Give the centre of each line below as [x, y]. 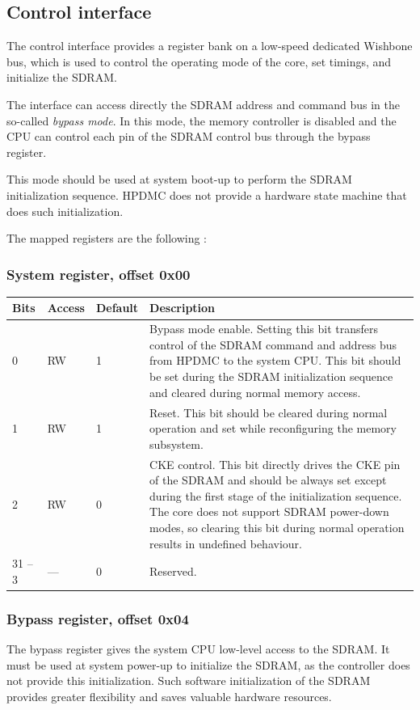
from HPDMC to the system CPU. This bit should [275, 360]
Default [117, 308]
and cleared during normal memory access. [255, 392]
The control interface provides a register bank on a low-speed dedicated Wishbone [210, 46]
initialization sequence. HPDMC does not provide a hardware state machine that [207, 194]
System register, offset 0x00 [99, 274]
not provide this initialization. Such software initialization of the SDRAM [189, 680]
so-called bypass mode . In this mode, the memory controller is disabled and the [202, 120]
